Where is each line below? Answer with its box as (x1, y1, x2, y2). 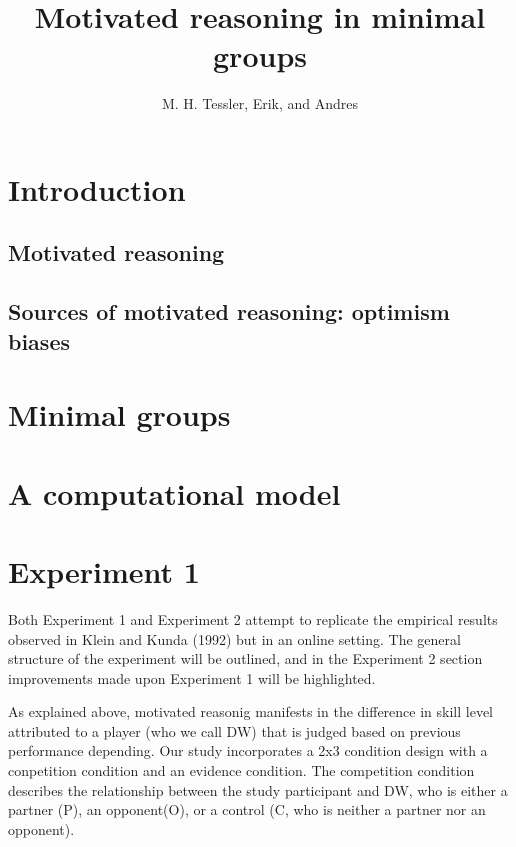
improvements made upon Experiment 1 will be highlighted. (8, 667, 376, 688)
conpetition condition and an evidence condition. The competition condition (8, 760, 475, 781)
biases (8, 325, 70, 356)
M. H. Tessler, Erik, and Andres (161, 93, 359, 114)
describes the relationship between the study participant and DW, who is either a (8, 779, 508, 800)
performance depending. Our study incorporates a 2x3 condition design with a (8, 740, 488, 761)
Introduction (8, 168, 186, 209)
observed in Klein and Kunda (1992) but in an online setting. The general (8, 628, 461, 649)
